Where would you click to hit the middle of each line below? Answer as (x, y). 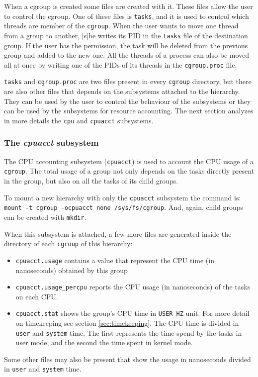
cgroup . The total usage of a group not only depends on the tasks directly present (129, 171)
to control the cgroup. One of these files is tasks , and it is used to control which (127, 16)
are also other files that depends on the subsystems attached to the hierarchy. (122, 91)
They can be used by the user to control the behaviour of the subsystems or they (128, 101)
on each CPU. (37, 296)
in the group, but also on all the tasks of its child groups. (91, 181)
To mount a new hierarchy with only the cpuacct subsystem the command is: (123, 197)
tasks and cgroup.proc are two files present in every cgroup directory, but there (128, 81)
